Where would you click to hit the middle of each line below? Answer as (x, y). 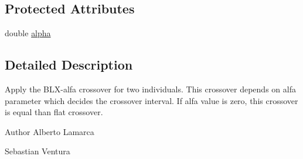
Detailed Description (69, 65)
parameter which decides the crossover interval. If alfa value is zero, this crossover (151, 100)
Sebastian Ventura (38, 151)
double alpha (28, 33)
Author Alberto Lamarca (50, 131)
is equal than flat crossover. (54, 112)
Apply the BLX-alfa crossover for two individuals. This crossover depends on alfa (150, 89)
